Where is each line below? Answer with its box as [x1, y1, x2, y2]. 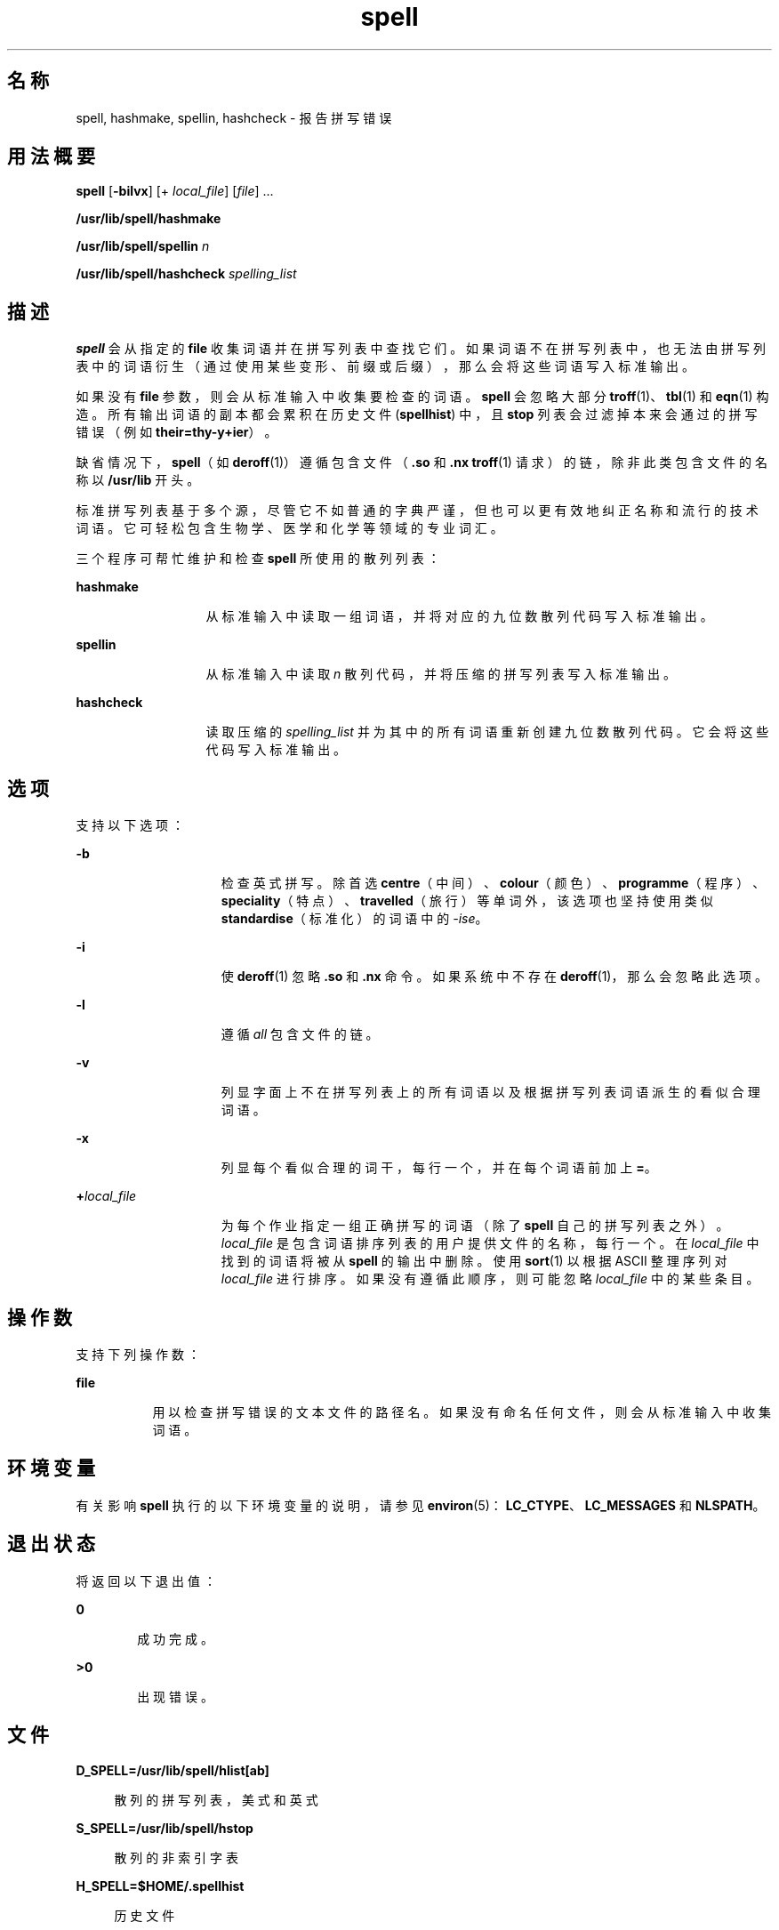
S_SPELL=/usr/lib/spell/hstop [76, 1820, 253, 1836]
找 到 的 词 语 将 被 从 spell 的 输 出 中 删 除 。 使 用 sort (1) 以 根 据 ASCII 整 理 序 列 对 [221, 1253, 727, 1269]
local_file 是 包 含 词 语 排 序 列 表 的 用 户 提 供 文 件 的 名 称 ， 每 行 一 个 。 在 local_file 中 [221, 1235, 759, 1251]
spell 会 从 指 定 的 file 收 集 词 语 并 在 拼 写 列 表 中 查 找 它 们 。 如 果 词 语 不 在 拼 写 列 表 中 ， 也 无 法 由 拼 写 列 [76, 341, 766, 357]
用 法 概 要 [7, 145, 95, 168]
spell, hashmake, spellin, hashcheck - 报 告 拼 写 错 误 [76, 109, 392, 125]
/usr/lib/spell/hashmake [76, 211, 221, 227]
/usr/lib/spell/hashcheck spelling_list [76, 266, 297, 282]
